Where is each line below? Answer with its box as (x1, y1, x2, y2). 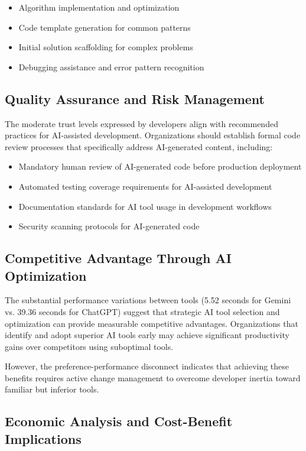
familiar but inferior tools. (5, 383, 99, 395)
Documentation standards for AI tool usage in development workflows (18, 200, 272, 212)
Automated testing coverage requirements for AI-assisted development (18, 180, 272, 192)
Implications (5, 429, 82, 447)
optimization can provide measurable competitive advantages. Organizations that (5, 317, 298, 329)
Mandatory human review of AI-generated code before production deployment (18, 160, 302, 173)
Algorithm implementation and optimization (18, 1, 180, 13)
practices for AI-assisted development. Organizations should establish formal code (5, 129, 301, 141)
